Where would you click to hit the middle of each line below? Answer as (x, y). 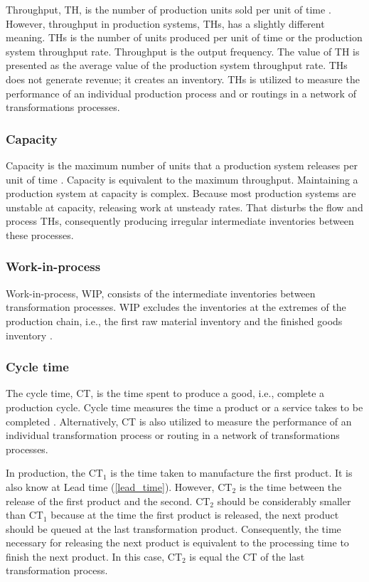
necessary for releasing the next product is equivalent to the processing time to (177, 543)
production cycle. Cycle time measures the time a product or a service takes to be (184, 407)
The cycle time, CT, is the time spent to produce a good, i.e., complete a (165, 393)
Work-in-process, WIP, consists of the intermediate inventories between (161, 293)
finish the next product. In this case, (85, 556)
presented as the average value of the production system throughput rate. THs (177, 65)
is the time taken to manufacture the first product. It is (231, 473)
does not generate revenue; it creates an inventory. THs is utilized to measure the (183, 79)
